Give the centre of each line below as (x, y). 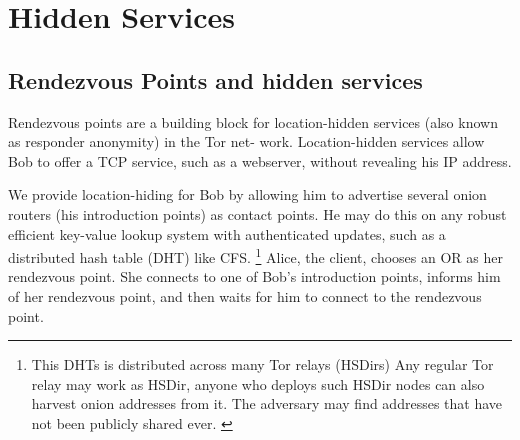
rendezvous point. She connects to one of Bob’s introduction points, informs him (254, 276)
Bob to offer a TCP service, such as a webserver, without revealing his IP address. (260, 160)
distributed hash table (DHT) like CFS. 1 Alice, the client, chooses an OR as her (255, 255)
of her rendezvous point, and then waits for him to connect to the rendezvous (245, 295)
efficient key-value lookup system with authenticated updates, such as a (227, 233)
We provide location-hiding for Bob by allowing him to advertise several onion (247, 194)
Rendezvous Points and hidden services (215, 79)
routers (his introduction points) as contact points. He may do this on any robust (257, 213)
